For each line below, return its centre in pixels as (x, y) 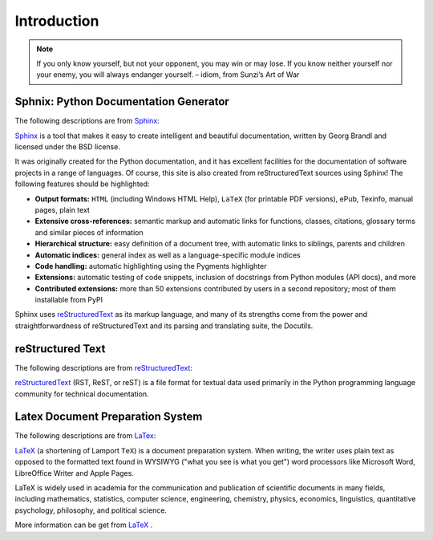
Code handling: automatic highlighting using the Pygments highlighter (151, 266)
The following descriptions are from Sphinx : (87, 121)
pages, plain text (62, 209)
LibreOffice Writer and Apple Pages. (74, 473)
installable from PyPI (69, 300)
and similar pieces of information (89, 232)
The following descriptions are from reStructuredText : (103, 367)
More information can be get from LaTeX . (84, 525)
